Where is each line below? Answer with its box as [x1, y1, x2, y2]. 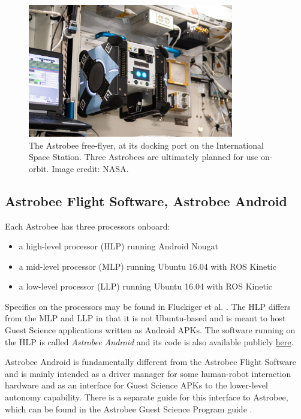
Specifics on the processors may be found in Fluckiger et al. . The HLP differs [5, 300, 291, 312]
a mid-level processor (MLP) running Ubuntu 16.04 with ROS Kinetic [19, 260, 276, 272]
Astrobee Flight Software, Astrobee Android [5, 191, 287, 210]
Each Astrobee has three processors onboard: [5, 219, 170, 232]
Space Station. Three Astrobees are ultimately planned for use [29, 150, 258, 163]
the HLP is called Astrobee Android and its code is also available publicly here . [5, 335, 294, 348]
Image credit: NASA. [52, 162, 129, 174]
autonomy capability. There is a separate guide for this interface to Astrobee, [5, 391, 288, 403]
